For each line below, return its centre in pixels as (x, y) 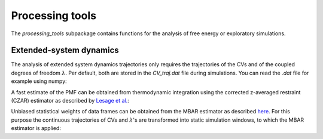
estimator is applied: (36, 128)
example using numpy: (39, 81)
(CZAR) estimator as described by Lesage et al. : (70, 101)
